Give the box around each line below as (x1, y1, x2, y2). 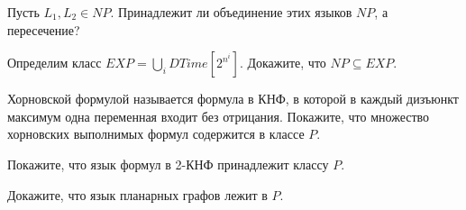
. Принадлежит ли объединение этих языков (110, 3, 352, 21)
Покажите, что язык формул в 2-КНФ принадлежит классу (7, 154, 329, 173)
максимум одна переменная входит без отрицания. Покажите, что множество (7, 106, 430, 125)
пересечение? (7, 20, 80, 39)
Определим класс (7, 53, 102, 72)
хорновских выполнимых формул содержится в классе (7, 124, 305, 143)
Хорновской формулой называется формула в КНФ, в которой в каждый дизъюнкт (7, 89, 459, 108)
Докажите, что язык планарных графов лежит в (7, 185, 268, 204)
